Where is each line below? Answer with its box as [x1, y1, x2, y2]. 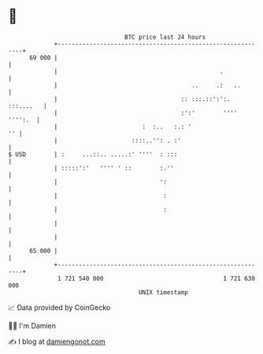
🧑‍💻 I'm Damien [8, 321, 57, 330]
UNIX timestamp [138, 288, 189, 296]
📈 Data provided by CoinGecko [8, 303, 111, 312]
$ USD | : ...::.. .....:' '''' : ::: [8, 150, 178, 158]
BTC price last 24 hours [124, 33, 206, 41]
